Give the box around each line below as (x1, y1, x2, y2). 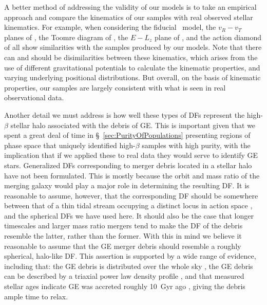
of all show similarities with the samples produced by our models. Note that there (4, 42, 262, 52)
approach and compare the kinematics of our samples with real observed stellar (4, 11, 253, 22)
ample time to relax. (4, 291, 68, 301)
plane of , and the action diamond (154, 31, 262, 42)
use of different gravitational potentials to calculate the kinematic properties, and (4, 62, 260, 73)
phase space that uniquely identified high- (4, 139, 136, 150)
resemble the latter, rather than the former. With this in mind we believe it (4, 230, 242, 241)
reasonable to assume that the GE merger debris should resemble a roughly (4, 240, 241, 251)
